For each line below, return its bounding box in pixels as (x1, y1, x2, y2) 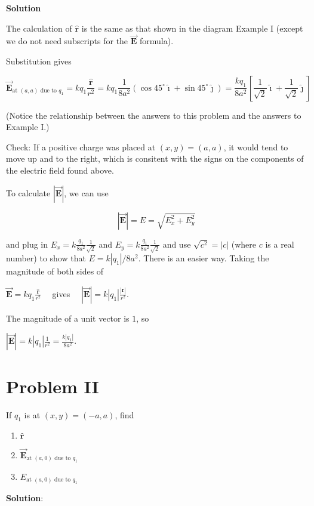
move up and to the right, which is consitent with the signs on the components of (6, 152, 304, 165)
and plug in (6, 237, 48, 250)
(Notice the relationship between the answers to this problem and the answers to (6, 109, 301, 121)
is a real (265, 237, 294, 250)
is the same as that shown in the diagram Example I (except (81, 21, 303, 34)
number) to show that (6, 252, 86, 264)
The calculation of (6, 21, 72, 34)
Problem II (6, 374, 99, 398)
